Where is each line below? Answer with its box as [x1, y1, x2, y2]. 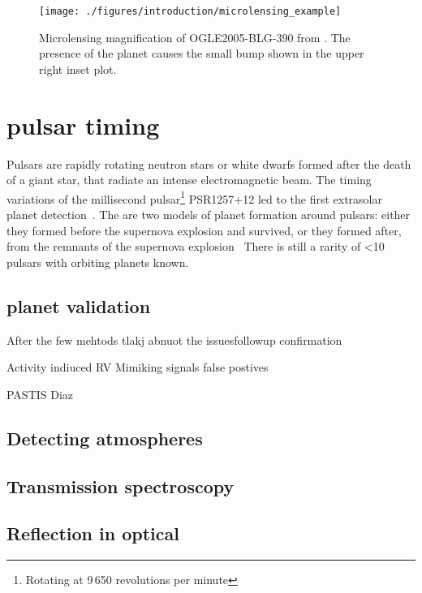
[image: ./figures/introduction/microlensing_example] [39, 6, 342, 17]
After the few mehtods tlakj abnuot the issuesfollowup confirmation [6, 331, 342, 348]
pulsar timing [6, 108, 160, 141]
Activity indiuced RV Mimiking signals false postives [6, 359, 269, 376]
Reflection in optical [6, 521, 179, 546]
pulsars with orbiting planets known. [6, 253, 189, 270]
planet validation [6, 293, 151, 318]
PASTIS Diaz [6, 385, 74, 402]
